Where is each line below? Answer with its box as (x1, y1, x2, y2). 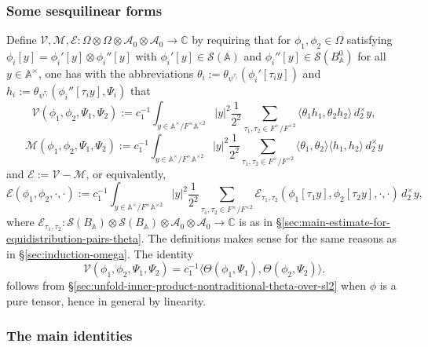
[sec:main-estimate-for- (281, 214, 390, 230)
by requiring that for (192, 31, 291, 48)
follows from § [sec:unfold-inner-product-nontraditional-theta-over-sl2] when (6, 277, 366, 294)
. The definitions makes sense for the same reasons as (141, 230, 397, 247)
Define (6, 31, 37, 48)
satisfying (346, 31, 393, 48)
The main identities (6, 326, 133, 345)
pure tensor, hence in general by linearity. (6, 292, 207, 309)
